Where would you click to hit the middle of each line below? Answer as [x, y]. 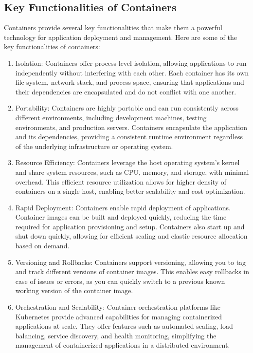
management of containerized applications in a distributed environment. [123, 345]
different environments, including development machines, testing [111, 117]
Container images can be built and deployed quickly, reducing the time [121, 217]
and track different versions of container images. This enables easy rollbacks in [132, 271]
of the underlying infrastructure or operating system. [94, 146]
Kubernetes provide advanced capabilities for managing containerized [119, 316]
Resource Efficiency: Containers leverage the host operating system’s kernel [127, 162]
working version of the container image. [74, 290]
